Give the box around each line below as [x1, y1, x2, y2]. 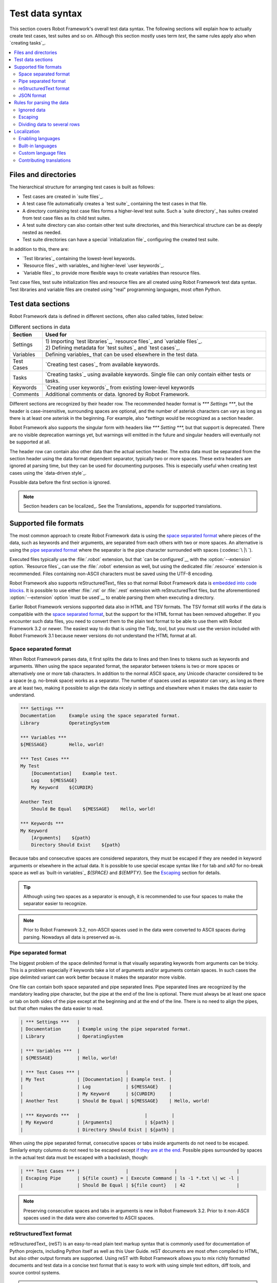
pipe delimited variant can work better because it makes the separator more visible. [9, 974, 186, 980]
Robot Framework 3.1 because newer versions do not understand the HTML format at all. [9, 632, 197, 638]
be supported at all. [9, 439, 51, 445]
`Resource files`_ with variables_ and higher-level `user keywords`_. [22, 262, 164, 269]
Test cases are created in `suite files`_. [22, 193, 104, 200]
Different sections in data [9, 323, 70, 331]
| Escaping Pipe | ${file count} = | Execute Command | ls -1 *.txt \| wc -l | [20, 1175, 240, 1181]
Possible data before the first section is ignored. [9, 479, 111, 485]
